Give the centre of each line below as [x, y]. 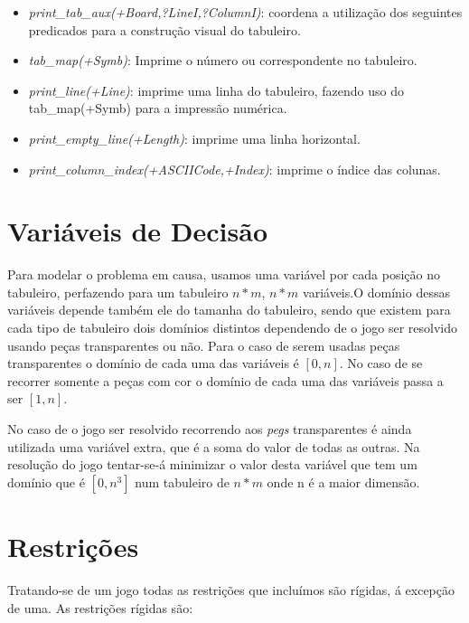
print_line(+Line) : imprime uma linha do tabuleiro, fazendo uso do [216, 90]
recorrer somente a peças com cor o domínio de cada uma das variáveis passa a [225, 380]
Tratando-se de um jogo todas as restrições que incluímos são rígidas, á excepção [231, 589]
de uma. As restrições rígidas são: [100, 607]
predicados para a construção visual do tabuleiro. [164, 29]
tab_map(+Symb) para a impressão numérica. [158, 108]
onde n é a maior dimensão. [343, 481]
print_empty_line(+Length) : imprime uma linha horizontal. [194, 138]
